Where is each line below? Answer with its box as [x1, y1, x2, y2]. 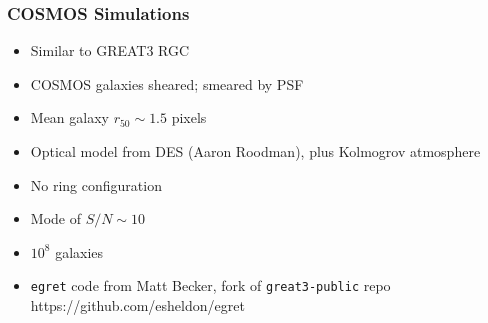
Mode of [30, 208, 81, 229]
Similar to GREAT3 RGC [30, 40, 190, 61]
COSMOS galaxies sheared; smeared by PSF [30, 73, 304, 94]
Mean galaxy [30, 107, 109, 128]
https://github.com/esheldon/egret [30, 295, 245, 316]
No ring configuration [30, 174, 162, 195]
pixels [171, 107, 207, 128]
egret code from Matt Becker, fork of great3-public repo [30, 275, 391, 296]
